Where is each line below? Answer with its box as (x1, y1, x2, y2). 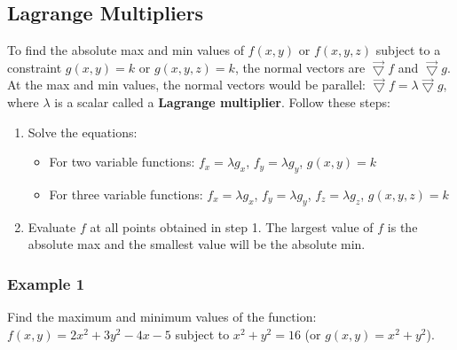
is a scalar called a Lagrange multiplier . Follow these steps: (54, 92, 390, 111)
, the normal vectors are (234, 58, 366, 76)
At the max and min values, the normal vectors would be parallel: (7, 75, 366, 94)
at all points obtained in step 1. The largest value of (90, 217, 374, 236)
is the (387, 217, 418, 236)
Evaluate (28, 217, 76, 236)
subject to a (375, 41, 441, 59)
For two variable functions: (49, 152, 195, 171)
